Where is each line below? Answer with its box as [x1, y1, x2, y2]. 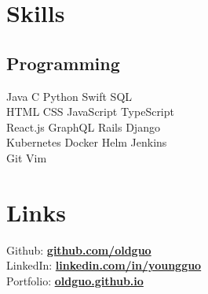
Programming [6, 50, 120, 75]
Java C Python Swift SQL [6, 87, 133, 104]
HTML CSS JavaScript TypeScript [6, 103, 174, 120]
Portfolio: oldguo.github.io [6, 272, 144, 288]
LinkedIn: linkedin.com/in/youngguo [6, 257, 202, 274]
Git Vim [6, 149, 47, 166]
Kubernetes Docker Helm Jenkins [6, 134, 167, 151]
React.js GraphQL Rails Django [6, 118, 160, 135]
